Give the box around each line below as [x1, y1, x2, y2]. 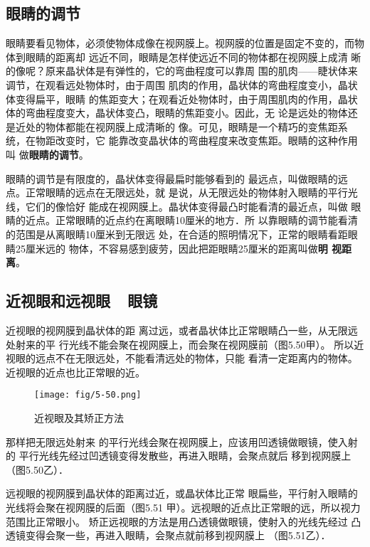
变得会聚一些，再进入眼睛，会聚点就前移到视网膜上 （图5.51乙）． [25, 528, 331, 543]
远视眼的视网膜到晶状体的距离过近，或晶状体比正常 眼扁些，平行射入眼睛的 [6, 486, 358, 501]
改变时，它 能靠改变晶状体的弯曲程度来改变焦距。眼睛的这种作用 [55, 133, 358, 148]
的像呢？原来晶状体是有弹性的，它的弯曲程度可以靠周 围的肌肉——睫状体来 [6, 63, 358, 78]
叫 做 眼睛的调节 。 [6, 147, 89, 161]
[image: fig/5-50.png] [34, 390, 142, 400]
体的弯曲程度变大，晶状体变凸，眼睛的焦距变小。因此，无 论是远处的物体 [6, 105, 348, 120]
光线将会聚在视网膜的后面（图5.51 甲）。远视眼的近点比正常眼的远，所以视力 [6, 499, 361, 514]
